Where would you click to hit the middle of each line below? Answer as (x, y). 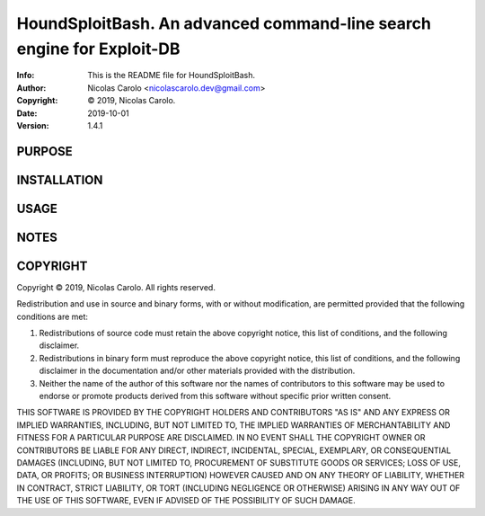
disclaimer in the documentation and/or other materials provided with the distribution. (197, 371)
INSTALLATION (60, 180)
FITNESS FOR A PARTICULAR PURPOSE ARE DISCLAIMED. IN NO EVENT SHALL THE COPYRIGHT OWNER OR (221, 438)
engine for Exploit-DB (98, 49)
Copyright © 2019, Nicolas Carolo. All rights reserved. (116, 287)
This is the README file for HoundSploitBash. (172, 76)
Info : (26, 76)
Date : (27, 113)
